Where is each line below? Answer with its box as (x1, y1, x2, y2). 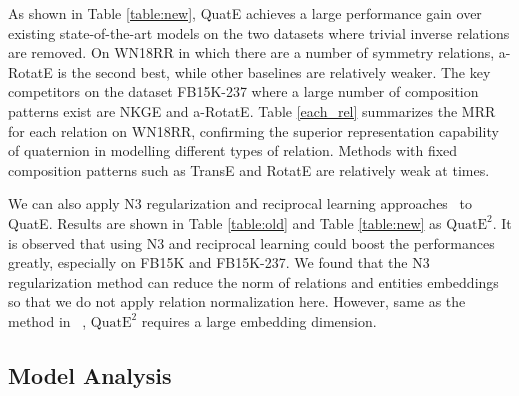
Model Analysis (8, 359, 172, 390)
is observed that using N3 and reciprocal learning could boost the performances (8, 232, 495, 253)
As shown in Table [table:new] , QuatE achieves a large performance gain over (8, 3, 482, 23)
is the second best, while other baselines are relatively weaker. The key (57, 61, 491, 82)
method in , (8, 310, 87, 331)
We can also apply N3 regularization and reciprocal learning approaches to (8, 193, 472, 214)
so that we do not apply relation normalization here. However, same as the (8, 291, 466, 312)
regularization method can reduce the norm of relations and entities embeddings (8, 271, 499, 292)
